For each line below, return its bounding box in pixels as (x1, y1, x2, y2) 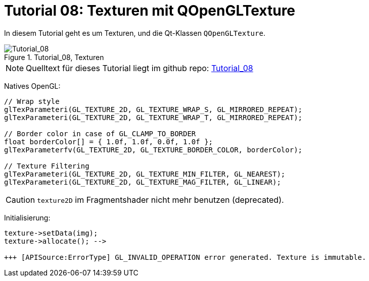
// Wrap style (4, 97, 60, 105)
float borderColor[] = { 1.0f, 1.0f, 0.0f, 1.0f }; (4, 137, 213, 146)
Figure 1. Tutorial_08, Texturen (4, 52, 104, 62)
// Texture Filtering (4, 161, 89, 170)
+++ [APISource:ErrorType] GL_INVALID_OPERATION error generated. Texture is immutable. (4, 253, 366, 261)
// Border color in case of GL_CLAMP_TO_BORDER (4, 129, 196, 138)
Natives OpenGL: (4, 81, 61, 90)
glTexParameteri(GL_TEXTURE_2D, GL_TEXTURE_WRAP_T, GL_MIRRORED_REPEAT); (4, 113, 303, 122)
